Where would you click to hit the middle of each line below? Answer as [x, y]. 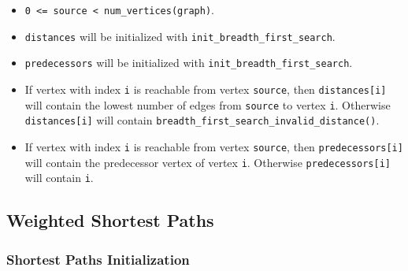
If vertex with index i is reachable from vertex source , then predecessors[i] [214, 146]
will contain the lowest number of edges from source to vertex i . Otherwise [208, 104]
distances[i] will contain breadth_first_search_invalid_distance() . [202, 120]
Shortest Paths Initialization [98, 259]
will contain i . [59, 178]
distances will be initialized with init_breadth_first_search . [180, 36]
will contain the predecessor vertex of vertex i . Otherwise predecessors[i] [208, 162]
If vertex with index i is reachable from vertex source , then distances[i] [206, 89]
